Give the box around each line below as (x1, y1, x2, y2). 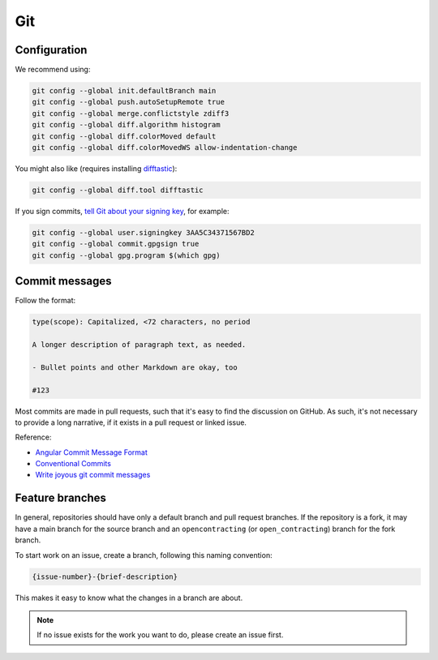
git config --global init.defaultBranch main (32, 86, 217, 96)
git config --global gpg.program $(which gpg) (32, 251, 221, 259)
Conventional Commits (35, 459, 111, 469)
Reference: (15, 432, 52, 442)
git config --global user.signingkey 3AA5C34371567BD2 (32, 228, 255, 237)
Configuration (15, 43, 88, 57)
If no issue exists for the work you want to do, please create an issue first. (36, 630, 284, 640)
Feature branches (15, 491, 107, 505)
